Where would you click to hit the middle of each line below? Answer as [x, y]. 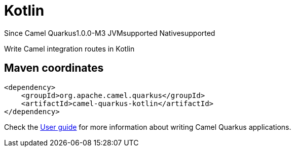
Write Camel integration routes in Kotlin [69, 48]
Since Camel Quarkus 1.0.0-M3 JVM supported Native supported [110, 33]
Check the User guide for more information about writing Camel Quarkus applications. [148, 127]
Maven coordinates [54, 68]
